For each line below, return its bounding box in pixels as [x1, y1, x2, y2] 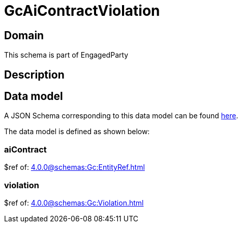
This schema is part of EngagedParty [4, 51, 129, 60]
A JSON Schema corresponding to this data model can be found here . [4, 111, 238, 120]
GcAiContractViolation [4, 2, 160, 19]
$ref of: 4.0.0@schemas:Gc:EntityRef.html [4, 163, 145, 172]
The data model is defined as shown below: [4, 127, 150, 136]
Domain [4, 29, 44, 42]
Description [4, 68, 65, 81]
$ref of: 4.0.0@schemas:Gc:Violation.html [4, 198, 144, 207]
